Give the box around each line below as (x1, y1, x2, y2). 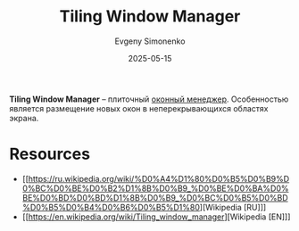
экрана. (9, 112, 39, 123)
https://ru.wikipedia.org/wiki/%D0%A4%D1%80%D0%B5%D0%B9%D (28, 173, 290, 184)
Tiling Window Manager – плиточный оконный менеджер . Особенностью (9, 94, 289, 104)
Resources (9, 144, 91, 164)
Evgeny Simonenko (114, 36, 186, 46)
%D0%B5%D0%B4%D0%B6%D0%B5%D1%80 (21, 202, 201, 212)
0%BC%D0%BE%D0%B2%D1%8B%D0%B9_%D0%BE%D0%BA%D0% (21, 183, 289, 194)
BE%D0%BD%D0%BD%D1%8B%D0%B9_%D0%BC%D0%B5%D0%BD (21, 192, 288, 202)
